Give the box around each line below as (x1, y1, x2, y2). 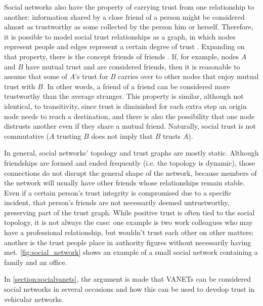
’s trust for (75, 71, 108, 82)
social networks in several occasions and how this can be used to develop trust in (4, 284, 254, 294)
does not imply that (91, 130, 153, 141)
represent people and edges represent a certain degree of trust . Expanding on (4, 41, 245, 52)
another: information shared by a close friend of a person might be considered (4, 11, 245, 22)
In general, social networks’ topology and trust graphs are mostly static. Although (4, 147, 259, 158)
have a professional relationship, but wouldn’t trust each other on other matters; (4, 227, 253, 238)
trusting (57, 130, 81, 141)
